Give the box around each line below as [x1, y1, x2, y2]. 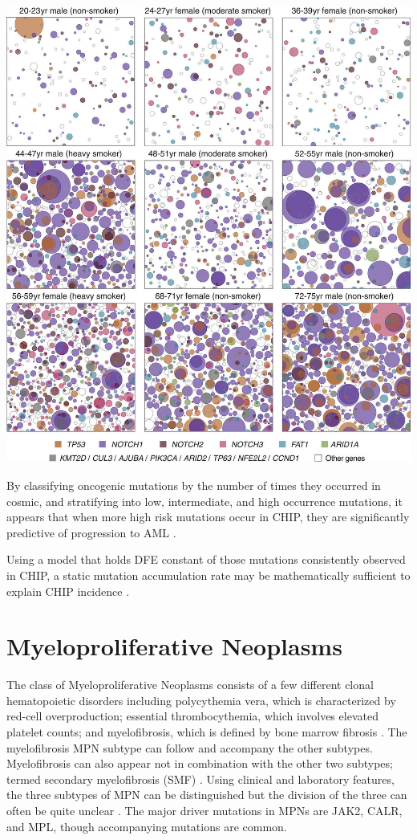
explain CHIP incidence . [6, 582, 130, 599]
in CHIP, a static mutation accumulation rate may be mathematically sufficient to [6, 566, 411, 583]
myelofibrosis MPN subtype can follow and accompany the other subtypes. [6, 739, 373, 756]
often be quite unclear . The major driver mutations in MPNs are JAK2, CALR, [6, 802, 403, 818]
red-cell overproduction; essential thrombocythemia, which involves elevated [6, 707, 379, 724]
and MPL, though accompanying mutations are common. [6, 818, 287, 834]
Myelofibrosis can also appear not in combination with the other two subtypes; [6, 755, 393, 772]
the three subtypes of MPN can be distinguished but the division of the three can [6, 786, 407, 803]
